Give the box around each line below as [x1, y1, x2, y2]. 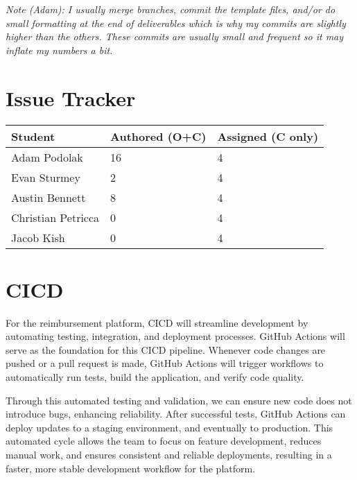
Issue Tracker [6, 83, 136, 112]
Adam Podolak [11, 148, 83, 165]
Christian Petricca [11, 209, 100, 225]
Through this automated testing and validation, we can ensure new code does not [6, 393, 352, 407]
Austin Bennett [11, 189, 86, 205]
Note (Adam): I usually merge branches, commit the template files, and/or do [6, 2, 336, 16]
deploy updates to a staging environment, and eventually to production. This [6, 420, 333, 434]
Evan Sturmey [11, 169, 80, 185]
